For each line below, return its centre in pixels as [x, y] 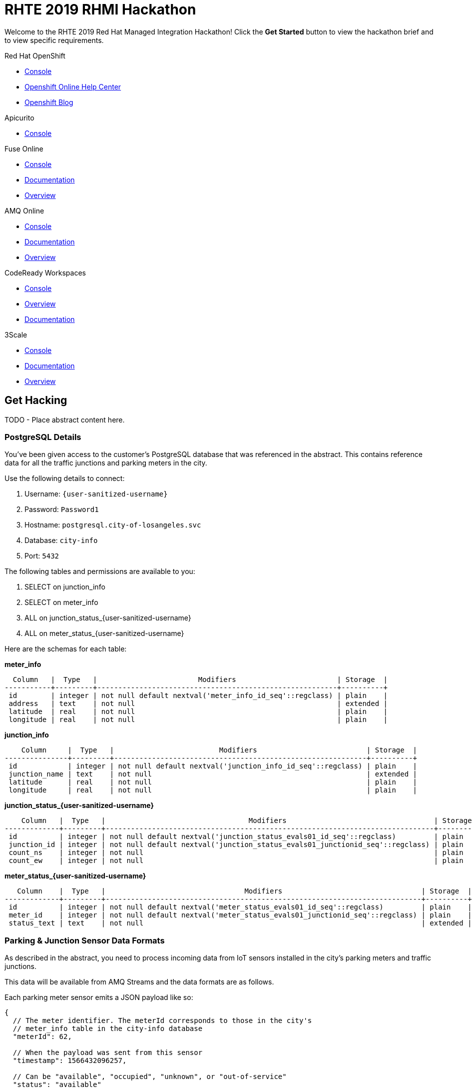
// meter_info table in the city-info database [108, 1029]
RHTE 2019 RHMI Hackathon [100, 9]
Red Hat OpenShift [35, 55]
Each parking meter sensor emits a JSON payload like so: [99, 997]
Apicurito [19, 117]
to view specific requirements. [54, 40]
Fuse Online [24, 148]
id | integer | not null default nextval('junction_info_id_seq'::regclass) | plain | [213, 766]
